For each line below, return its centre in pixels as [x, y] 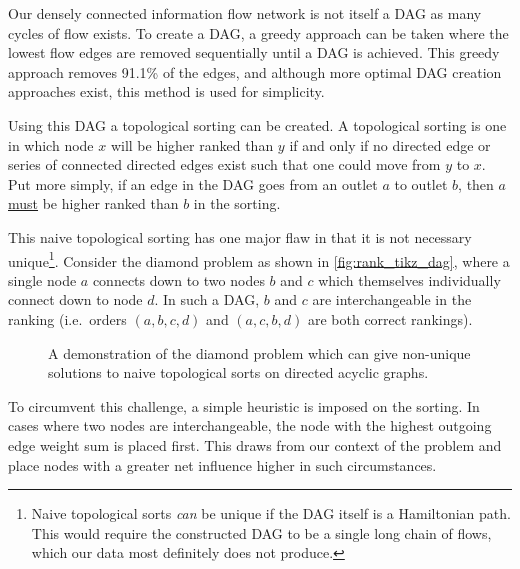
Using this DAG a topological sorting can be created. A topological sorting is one [257, 124]
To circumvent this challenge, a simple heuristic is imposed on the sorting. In [244, 405]
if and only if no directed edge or [390, 144]
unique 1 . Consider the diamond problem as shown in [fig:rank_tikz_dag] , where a [259, 259]
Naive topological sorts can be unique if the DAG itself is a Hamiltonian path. [271, 513]
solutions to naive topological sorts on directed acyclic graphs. [238, 372]
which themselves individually [409, 279]
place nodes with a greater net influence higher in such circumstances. [222, 464]
